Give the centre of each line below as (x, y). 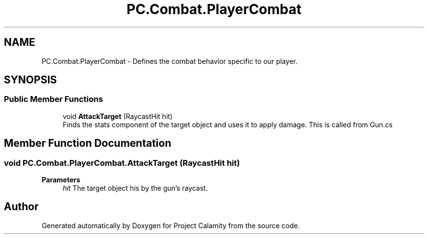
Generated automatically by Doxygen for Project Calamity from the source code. (171, 225)
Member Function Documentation (88, 143)
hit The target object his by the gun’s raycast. (135, 188)
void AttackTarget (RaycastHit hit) (118, 116)
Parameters (61, 180)
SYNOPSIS (31, 80)
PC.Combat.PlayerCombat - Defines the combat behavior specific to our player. (170, 61)
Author (21, 207)
